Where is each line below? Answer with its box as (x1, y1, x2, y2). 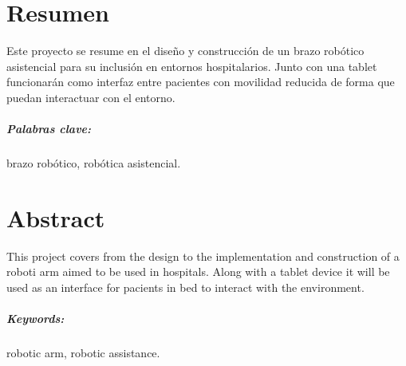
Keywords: (6, 310, 65, 327)
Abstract (6, 201, 105, 234)
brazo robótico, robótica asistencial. (6, 155, 181, 171)
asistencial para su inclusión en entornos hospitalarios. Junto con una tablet (6, 57, 377, 74)
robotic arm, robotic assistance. (6, 344, 160, 361)
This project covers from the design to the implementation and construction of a (6, 247, 400, 264)
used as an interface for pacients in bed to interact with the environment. (6, 278, 365, 295)
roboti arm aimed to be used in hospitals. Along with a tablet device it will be (6, 263, 390, 280)
